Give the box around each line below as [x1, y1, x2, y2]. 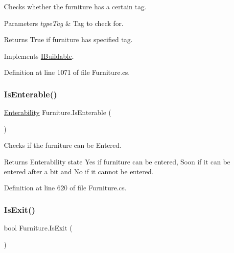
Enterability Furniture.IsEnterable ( [4, 107, 112, 117]
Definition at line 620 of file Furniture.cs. [4, 183, 127, 193]
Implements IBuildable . [4, 50, 74, 61]
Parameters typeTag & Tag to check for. [4, 18, 124, 28]
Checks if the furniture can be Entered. [4, 140, 121, 150]
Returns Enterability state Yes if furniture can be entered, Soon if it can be [4, 156, 231, 166]
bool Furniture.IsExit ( [4, 222, 72, 232]
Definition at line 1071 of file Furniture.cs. [4, 67, 130, 77]
